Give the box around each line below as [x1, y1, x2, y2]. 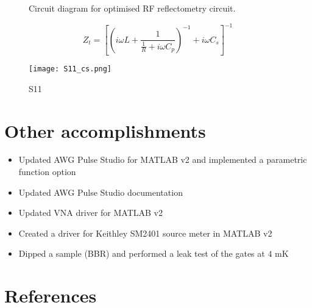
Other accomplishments [4, 118, 206, 143]
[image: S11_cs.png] [29, 65, 112, 74]
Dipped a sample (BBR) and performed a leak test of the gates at [18, 247, 265, 260]
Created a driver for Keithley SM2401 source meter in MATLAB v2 [18, 226, 272, 239]
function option [18, 165, 76, 178]
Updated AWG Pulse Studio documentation [18, 185, 183, 198]
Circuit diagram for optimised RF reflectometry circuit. [29, 2, 236, 14]
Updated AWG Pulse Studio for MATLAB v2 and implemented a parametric [18, 153, 307, 166]
